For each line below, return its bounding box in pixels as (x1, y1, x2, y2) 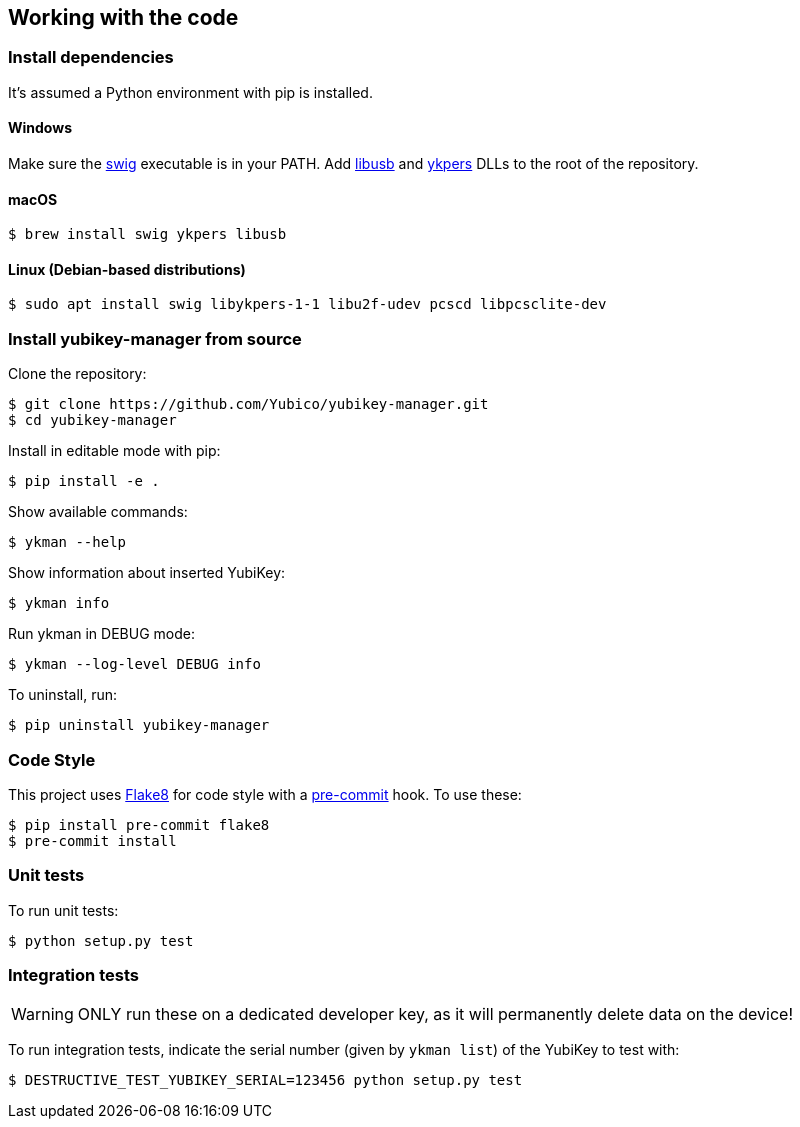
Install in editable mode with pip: (8, 442, 221, 460)
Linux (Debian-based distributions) (8, 260, 246, 278)
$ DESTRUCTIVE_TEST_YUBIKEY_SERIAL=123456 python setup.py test (8, 1072, 523, 1089)
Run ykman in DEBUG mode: (8, 625, 195, 643)
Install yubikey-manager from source (8, 328, 302, 349)
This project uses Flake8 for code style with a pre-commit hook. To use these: (8, 785, 522, 803)
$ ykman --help (8, 534, 127, 551)
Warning (11, 1004, 74, 1025)
